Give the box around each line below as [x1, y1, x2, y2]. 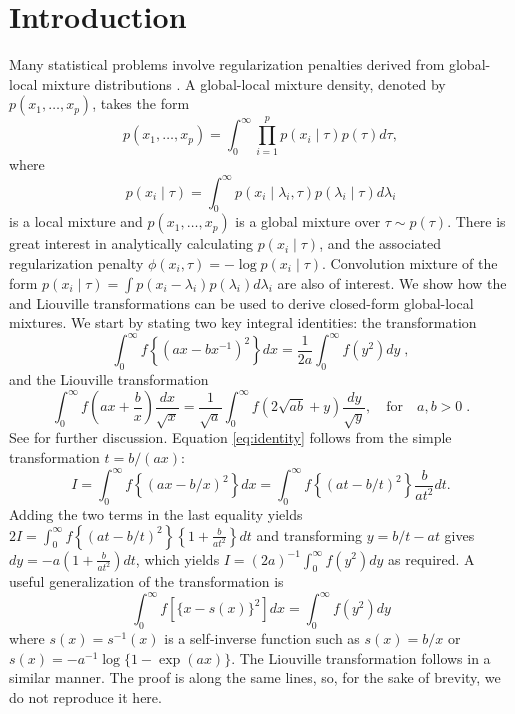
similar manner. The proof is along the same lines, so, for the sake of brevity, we [9, 667, 501, 688]
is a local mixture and [9, 211, 143, 232]
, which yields [135, 548, 220, 569]
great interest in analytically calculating [9, 233, 254, 254]
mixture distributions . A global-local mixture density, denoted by [42, 73, 446, 94]
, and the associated [319, 233, 442, 254]
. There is [447, 211, 506, 232]
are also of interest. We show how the [277, 272, 507, 293]
